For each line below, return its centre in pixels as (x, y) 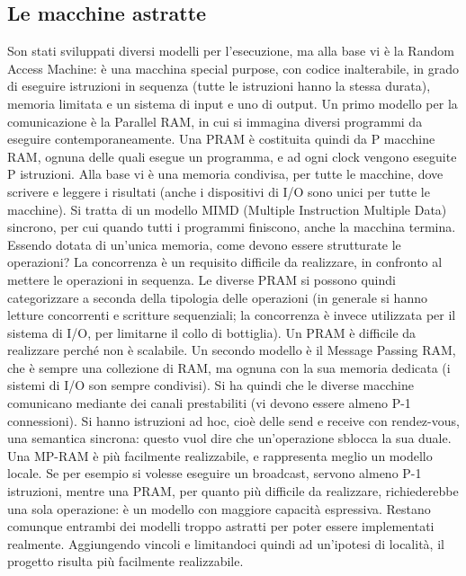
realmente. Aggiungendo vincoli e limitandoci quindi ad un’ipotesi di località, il (226, 543)
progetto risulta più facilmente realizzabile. (125, 561)
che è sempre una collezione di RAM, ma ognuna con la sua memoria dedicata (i (229, 367)
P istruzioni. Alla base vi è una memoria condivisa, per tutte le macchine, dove (225, 174)
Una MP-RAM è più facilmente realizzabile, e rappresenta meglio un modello (220, 455)
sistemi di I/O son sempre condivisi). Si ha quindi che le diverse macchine (211, 385)
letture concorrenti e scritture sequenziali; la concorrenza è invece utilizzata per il (232, 315)
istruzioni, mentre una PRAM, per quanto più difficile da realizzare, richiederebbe (233, 491)
